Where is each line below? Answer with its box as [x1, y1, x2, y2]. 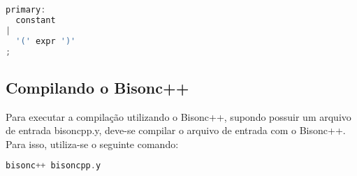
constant [15, 15, 56, 25]
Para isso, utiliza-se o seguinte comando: [6, 136, 179, 151]
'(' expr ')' [15, 36, 76, 46]
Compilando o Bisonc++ [6, 76, 189, 98]
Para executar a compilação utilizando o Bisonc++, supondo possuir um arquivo [6, 109, 351, 124]
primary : [6, 5, 46, 15]
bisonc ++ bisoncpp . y [6, 161, 101, 171]
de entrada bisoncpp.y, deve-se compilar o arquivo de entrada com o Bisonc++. [6, 123, 346, 138]
